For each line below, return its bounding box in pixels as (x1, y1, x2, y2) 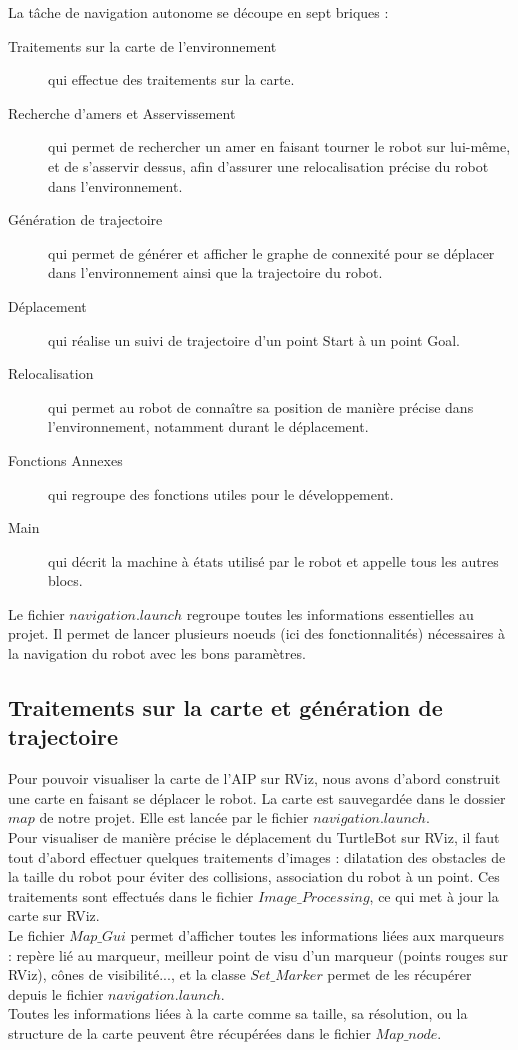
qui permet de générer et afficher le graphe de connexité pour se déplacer (48, 242, 495, 263)
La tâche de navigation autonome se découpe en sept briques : (8, 2, 389, 22)
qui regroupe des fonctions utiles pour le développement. (48, 483, 394, 504)
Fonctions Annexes (8, 449, 123, 470)
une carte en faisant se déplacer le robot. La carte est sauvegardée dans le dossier (8, 787, 506, 808)
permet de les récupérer (327, 964, 472, 985)
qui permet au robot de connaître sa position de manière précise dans (48, 396, 474, 417)
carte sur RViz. (8, 905, 100, 926)
